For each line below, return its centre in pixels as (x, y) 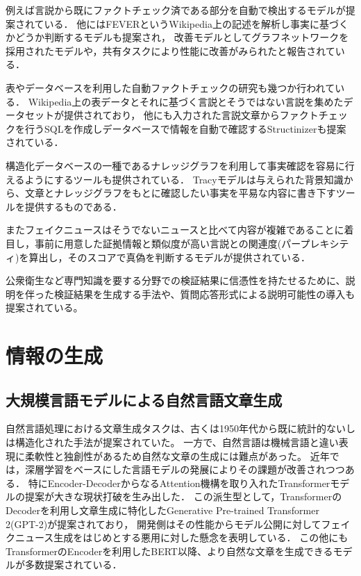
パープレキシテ (315, 243)
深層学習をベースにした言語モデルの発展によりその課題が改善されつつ (185, 469)
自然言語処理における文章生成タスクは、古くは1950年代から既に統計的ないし (180, 428)
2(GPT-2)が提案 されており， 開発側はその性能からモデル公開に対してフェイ (178, 524)
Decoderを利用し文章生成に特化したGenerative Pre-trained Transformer (162, 510)
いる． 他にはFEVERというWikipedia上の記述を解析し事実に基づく (196, 23)
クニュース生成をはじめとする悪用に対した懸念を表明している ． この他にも (177, 537)
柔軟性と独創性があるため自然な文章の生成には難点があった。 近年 (177, 455)
